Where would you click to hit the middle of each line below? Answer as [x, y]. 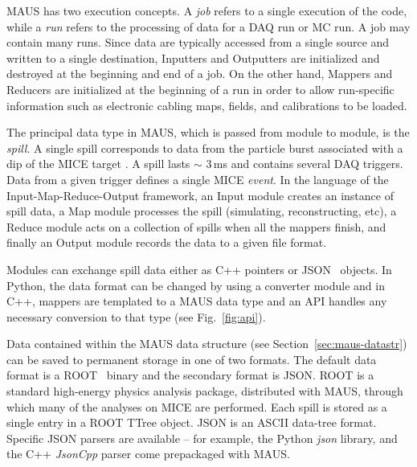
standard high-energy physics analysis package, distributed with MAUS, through [205, 391]
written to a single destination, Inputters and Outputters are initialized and [193, 57]
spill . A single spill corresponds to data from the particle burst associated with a [205, 147]
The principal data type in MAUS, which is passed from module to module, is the [208, 132]
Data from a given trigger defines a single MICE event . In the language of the [198, 179]
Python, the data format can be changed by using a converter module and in [196, 285]
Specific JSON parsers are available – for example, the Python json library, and [202, 438]
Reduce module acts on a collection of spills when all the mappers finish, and [196, 226]
